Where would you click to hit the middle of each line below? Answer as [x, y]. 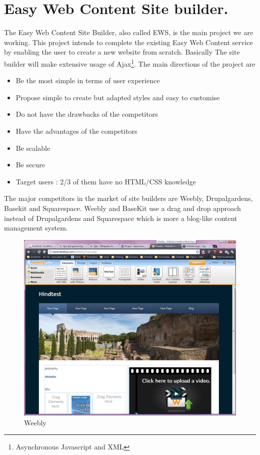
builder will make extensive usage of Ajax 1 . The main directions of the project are [130, 63]
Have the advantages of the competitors [76, 131]
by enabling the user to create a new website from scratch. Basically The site [122, 52]
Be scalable [33, 148]
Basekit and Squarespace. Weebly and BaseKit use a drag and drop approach [122, 208]
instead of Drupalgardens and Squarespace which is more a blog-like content [121, 218]
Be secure [30, 165]
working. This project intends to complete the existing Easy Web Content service [128, 42]
